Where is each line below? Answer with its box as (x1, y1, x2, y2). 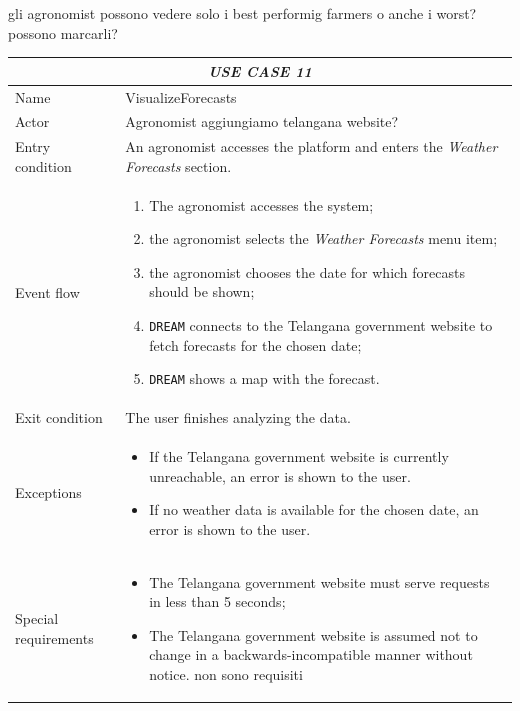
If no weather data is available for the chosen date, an (149, 499, 479, 520)
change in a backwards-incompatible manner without (149, 644, 473, 665)
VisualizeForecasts (125, 86, 237, 107)
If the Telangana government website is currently (149, 446, 449, 467)
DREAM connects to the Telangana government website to (149, 315, 493, 336)
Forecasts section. (125, 155, 232, 176)
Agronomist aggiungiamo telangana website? (125, 111, 399, 132)
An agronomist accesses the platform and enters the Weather (125, 136, 498, 157)
